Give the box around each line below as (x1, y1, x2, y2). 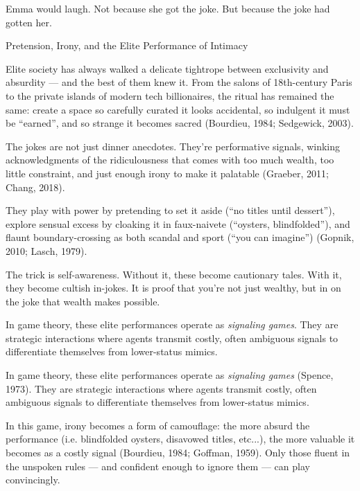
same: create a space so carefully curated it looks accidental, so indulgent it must (6, 102, 350, 116)
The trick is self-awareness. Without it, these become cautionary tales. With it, (6, 267, 342, 281)
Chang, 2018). (6, 179, 65, 194)
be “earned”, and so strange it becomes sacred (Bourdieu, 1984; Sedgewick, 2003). (6, 116, 354, 130)
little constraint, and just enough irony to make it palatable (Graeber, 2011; (6, 166, 329, 180)
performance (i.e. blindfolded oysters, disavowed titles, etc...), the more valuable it (6, 431, 355, 446)
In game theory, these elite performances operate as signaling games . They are (6, 317, 338, 332)
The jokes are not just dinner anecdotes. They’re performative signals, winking (6, 139, 341, 153)
